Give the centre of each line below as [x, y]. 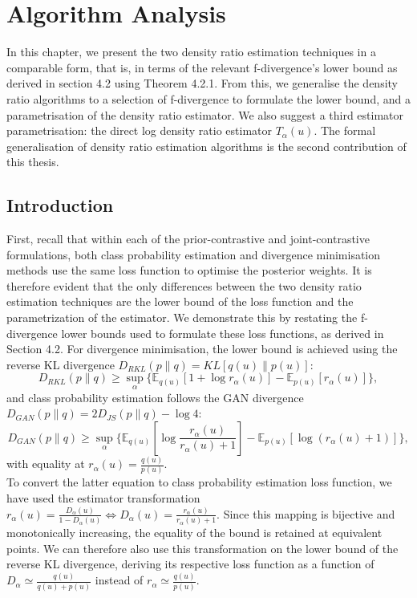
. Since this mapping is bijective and [306, 513]
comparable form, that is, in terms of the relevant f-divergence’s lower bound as [202, 67]
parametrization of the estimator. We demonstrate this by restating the [182, 317]
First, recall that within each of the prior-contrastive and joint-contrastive [188, 239]
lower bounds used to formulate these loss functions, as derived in [223, 333]
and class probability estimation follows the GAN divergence [155, 397]
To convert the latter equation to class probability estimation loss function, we [199, 482]
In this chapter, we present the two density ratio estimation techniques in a [191, 52]
